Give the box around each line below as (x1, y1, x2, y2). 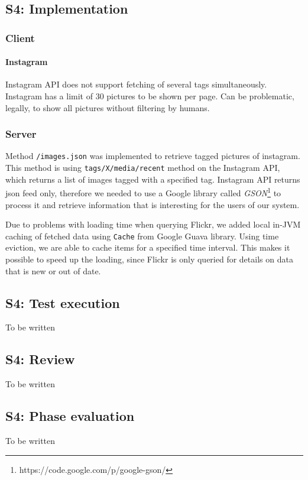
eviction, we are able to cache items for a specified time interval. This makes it (5, 241, 290, 254)
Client (5, 30, 35, 45)
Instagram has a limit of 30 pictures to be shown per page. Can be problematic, (5, 90, 294, 102)
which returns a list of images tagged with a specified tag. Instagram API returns (5, 173, 300, 185)
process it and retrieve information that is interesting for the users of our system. (5, 198, 300, 210)
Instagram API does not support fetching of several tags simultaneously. (5, 78, 267, 90)
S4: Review (5, 350, 75, 368)
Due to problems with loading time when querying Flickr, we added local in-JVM (5, 218, 301, 231)
